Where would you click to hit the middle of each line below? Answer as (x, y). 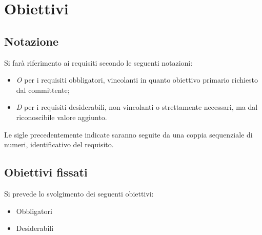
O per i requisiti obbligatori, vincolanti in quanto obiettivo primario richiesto (137, 80)
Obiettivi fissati (46, 172)
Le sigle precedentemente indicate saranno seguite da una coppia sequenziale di (128, 134)
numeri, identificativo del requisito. (59, 144)
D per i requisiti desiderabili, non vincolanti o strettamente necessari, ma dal (137, 107)
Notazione (32, 41)
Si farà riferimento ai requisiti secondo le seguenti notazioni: (98, 62)
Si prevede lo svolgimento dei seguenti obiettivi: (79, 193)
